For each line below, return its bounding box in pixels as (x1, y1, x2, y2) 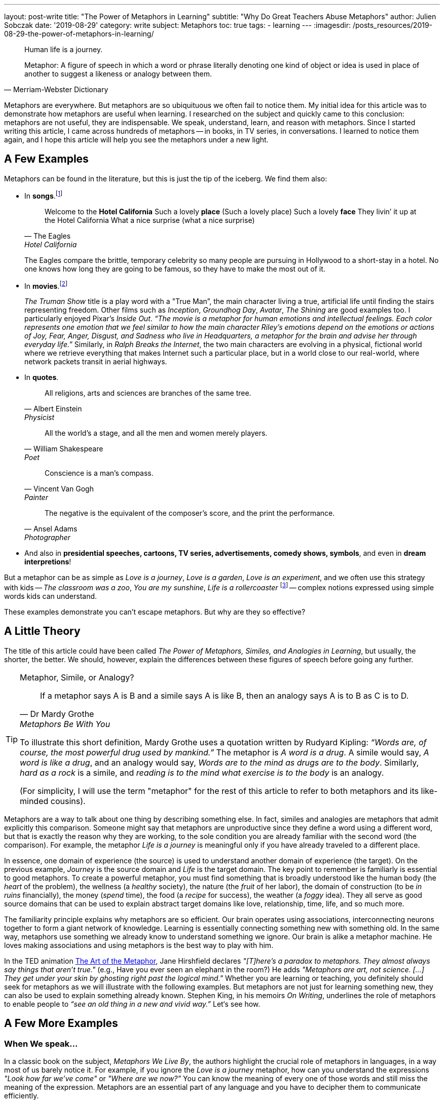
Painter (24, 493, 48, 502)
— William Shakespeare (24, 444, 103, 453)
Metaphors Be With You (20, 718, 110, 729)
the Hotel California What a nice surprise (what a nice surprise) (45, 215, 255, 224)
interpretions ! (24, 557, 71, 566)
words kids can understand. (4, 591, 97, 600)
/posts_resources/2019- (352, 21, 433, 29)
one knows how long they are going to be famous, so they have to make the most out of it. (24, 264, 325, 273)
